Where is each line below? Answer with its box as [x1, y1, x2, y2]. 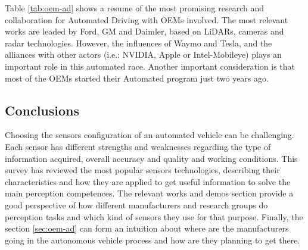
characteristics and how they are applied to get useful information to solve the [5, 175, 291, 187]
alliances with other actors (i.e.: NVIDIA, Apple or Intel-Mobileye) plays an [5, 48, 282, 61]
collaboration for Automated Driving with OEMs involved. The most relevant [5, 13, 288, 26]
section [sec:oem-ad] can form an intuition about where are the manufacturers [5, 222, 289, 235]
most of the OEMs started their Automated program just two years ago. [5, 71, 269, 84]
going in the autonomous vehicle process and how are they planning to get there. [5, 233, 300, 246]
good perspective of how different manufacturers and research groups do [5, 198, 268, 211]
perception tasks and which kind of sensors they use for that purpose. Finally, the [5, 210, 303, 223]
